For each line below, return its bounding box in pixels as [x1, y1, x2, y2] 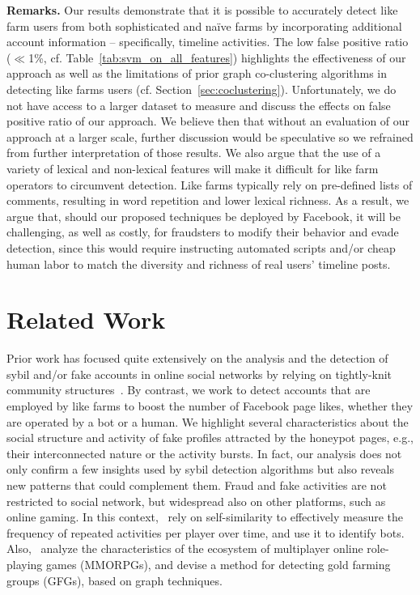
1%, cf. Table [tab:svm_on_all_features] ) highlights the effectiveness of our [28, 49, 406, 66]
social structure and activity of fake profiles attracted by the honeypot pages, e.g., [6, 429, 414, 446]
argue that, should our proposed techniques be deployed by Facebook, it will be [6, 207, 401, 224]
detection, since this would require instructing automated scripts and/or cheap [6, 239, 396, 256]
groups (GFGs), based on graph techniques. [6, 572, 223, 589]
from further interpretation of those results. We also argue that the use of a [6, 144, 381, 161]
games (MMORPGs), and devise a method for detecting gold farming [46, 555, 391, 572]
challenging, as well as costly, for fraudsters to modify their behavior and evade [6, 223, 399, 240]
